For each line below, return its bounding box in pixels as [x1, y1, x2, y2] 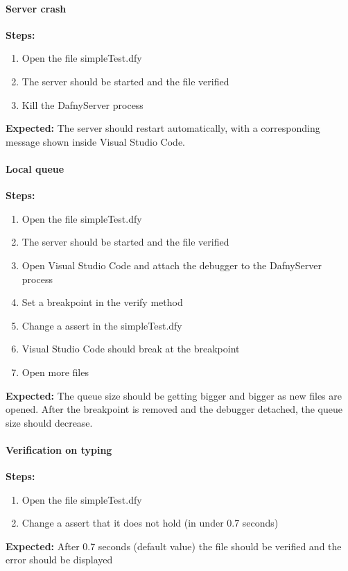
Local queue [6, 161, 64, 176]
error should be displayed [6, 552, 113, 567]
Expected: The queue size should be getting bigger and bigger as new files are [6, 388, 342, 402]
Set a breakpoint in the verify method [21, 295, 183, 309]
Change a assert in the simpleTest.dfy [21, 318, 182, 332]
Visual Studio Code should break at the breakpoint [21, 341, 240, 356]
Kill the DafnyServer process [21, 97, 143, 112]
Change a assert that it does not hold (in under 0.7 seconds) [21, 515, 279, 530]
